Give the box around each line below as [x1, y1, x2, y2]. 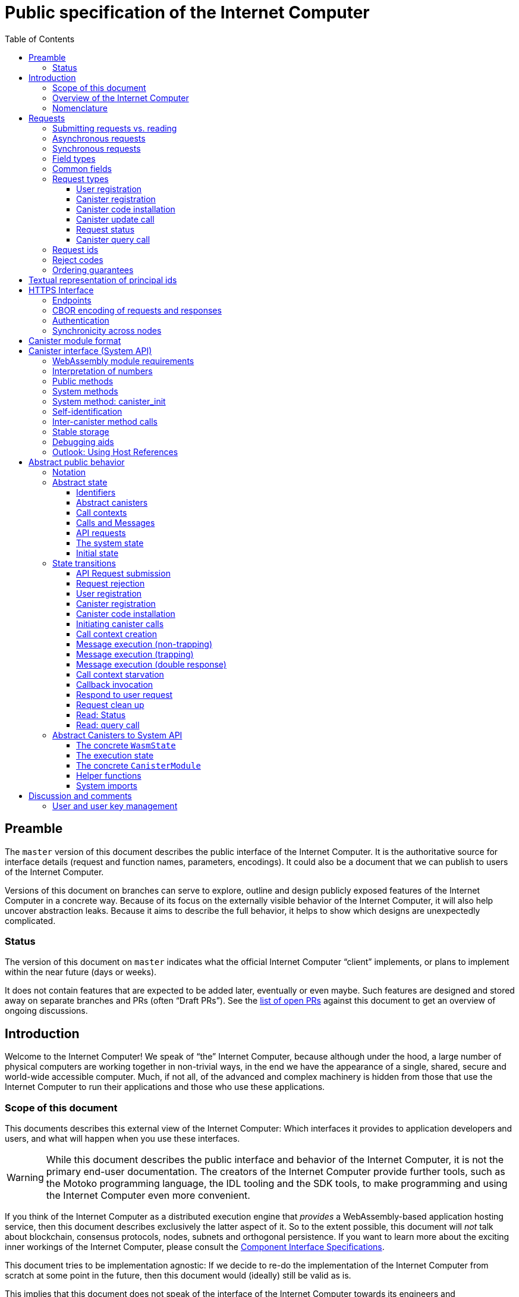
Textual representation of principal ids [29, 274, 177, 285]
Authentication [52, 315, 109, 325]
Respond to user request [76, 689, 173, 700]
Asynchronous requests [52, 133, 146, 143]
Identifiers [76, 487, 116, 497]
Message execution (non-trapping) [76, 638, 213, 649]
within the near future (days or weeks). [5, 967, 157, 978]
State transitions [52, 557, 116, 568]
